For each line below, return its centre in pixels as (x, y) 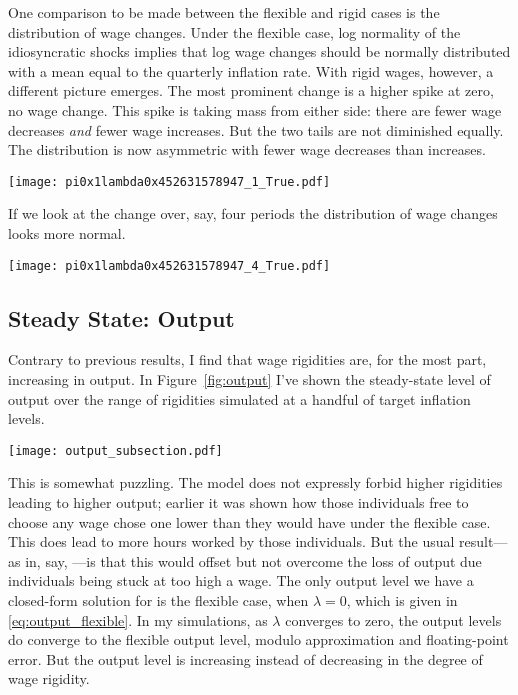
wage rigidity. (49, 678)
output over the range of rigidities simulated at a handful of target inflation (239, 398)
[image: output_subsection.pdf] (115, 450)
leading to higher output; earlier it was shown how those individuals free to (238, 502)
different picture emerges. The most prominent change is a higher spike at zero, (251, 90)
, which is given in (402, 600)
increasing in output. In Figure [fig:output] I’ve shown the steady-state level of (249, 379)
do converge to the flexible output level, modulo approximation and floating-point (258, 639)
